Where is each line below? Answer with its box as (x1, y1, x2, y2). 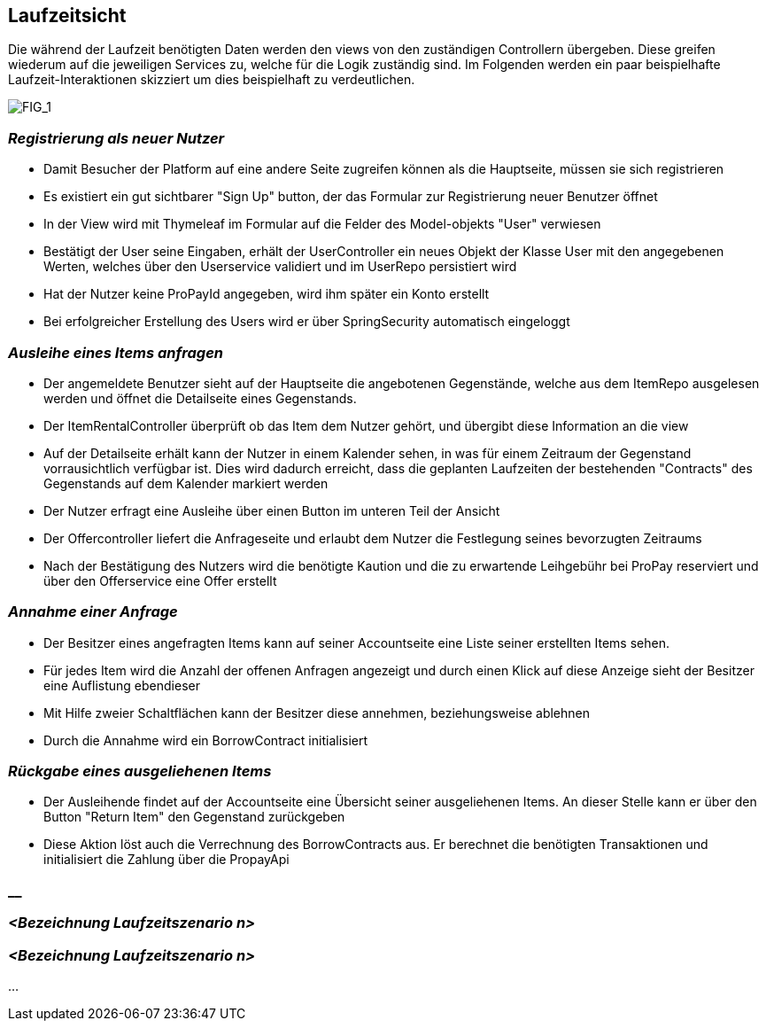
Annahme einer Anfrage (8, 603, 178, 621)
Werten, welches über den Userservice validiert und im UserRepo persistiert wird (43, 259, 517, 275)
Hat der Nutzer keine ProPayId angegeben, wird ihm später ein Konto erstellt (43, 286, 490, 302)
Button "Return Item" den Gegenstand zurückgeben (43, 809, 345, 825)
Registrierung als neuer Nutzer (8, 128, 225, 147)
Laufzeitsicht (8, 4, 127, 27)
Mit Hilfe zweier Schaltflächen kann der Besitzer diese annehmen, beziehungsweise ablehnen (43, 705, 591, 720)
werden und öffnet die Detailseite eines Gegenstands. (43, 390, 357, 406)
